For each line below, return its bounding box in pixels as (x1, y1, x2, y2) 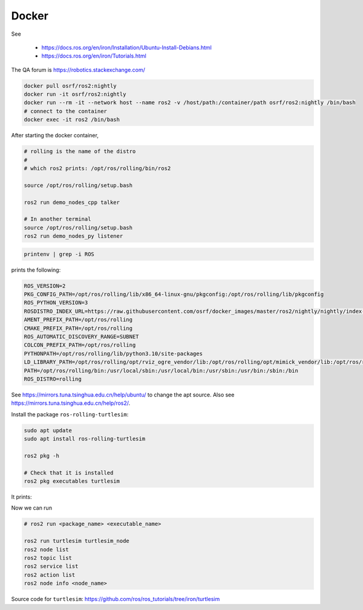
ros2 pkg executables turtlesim (24, 478, 120, 485)
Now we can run (11, 504, 53, 511)
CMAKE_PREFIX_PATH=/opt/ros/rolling (24, 324, 133, 332)
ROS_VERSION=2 (24, 282, 66, 289)
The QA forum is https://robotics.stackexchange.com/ (11, 66, 145, 73)
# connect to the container (24, 108, 107, 114)
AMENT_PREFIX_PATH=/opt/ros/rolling (24, 316, 133, 323)
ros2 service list (24, 563, 79, 570)
